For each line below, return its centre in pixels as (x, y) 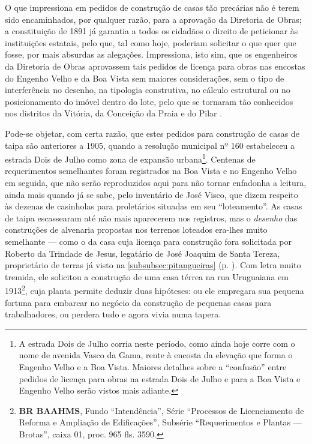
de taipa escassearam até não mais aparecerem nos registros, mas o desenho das (151, 217)
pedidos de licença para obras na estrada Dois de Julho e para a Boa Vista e (160, 378)
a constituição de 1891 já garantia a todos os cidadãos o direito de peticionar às (151, 31)
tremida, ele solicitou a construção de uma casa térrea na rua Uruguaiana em (147, 276)
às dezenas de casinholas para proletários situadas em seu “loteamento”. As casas (154, 206)
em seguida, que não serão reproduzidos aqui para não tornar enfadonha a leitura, (156, 182)
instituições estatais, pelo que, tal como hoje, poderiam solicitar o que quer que (151, 42)
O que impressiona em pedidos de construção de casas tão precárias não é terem (152, 7)
